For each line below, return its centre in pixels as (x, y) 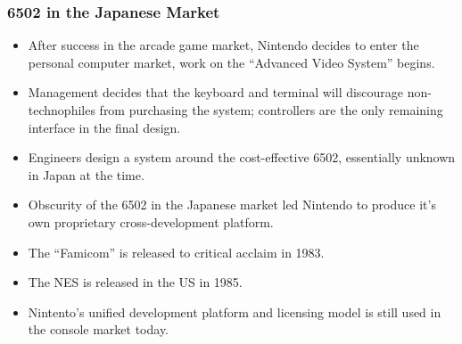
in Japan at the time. (86, 174)
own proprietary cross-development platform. (151, 221)
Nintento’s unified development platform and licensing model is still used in (235, 311)
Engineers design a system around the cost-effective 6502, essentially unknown (242, 157)
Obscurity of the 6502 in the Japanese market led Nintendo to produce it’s (232, 205)
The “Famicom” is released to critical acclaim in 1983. (176, 252)
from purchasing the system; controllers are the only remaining (271, 110)
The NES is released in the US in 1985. (135, 282)
